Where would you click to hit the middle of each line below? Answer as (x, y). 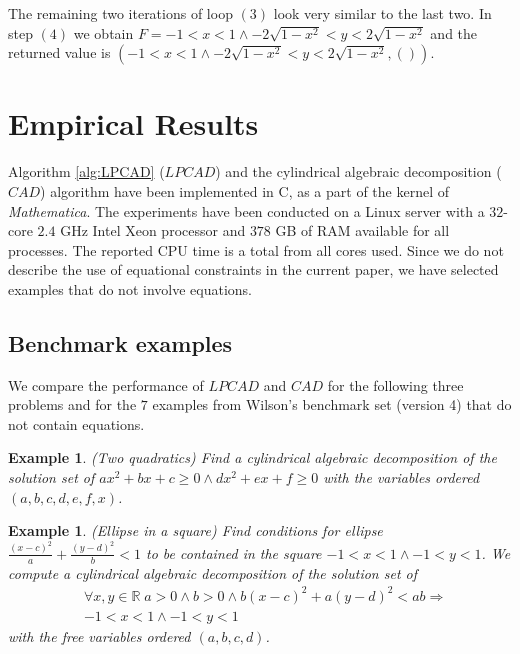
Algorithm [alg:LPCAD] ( (86, 171)
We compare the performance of (106, 384)
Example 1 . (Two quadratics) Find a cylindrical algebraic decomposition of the (252, 457)
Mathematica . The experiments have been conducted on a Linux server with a (246, 210)
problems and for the (72, 404)
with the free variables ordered (99, 635)
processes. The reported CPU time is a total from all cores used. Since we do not (256, 249)
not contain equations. (76, 423)
